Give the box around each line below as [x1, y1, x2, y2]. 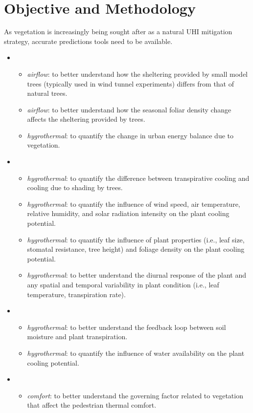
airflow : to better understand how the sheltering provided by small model [27, 68, 248, 79]
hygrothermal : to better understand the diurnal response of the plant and [27, 270, 247, 280]
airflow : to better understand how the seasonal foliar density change [27, 104, 231, 114]
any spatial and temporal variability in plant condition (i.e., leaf [27, 280, 219, 289]
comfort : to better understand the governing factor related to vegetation [27, 390, 243, 400]
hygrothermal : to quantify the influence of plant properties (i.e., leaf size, [27, 234, 245, 244]
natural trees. [27, 88, 68, 98]
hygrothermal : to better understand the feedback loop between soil [27, 322, 226, 332]
